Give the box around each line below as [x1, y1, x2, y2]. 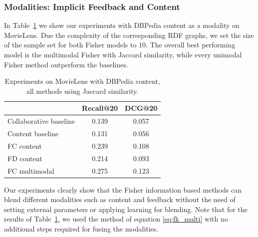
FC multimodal [7, 165, 54, 176]
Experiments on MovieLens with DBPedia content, [4, 76, 160, 86]
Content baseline [7, 128, 58, 139]
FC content [7, 140, 42, 151]
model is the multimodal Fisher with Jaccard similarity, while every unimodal [4, 49, 242, 59]
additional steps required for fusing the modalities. [4, 224, 159, 234]
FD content [7, 153, 42, 163]
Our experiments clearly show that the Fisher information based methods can [4, 184, 242, 195]
